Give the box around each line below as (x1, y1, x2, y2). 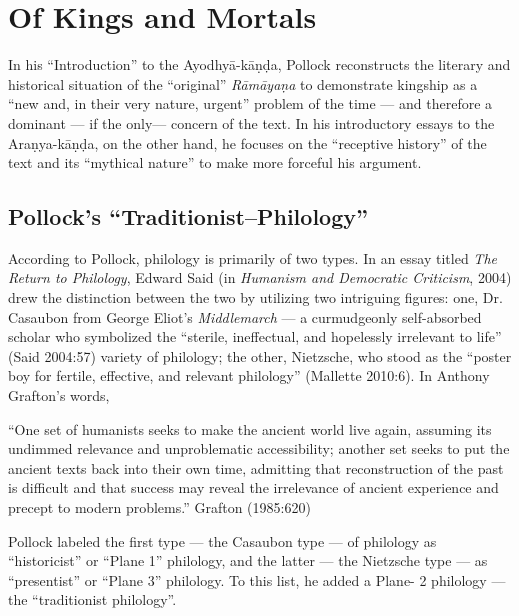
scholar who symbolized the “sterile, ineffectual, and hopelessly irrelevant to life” (8, 326, 502, 347)
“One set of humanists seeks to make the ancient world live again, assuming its (8, 418, 492, 439)
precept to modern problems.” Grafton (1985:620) (8, 497, 311, 518)
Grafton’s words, (8, 385, 110, 406)
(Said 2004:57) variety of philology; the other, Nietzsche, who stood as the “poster (8, 345, 512, 366)
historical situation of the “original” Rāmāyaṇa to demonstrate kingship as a (8, 73, 478, 94)
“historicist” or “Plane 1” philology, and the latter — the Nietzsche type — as (8, 550, 488, 571)
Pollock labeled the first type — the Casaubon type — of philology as (8, 530, 437, 551)
